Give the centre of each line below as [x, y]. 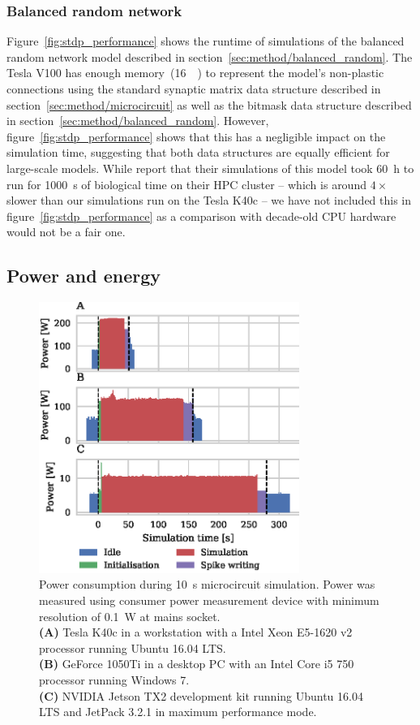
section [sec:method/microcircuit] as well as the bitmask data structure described [209, 104]
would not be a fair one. [66, 232]
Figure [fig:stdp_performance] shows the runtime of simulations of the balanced [206, 41]
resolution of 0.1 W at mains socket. [130, 616]
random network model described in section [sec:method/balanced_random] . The [210, 56]
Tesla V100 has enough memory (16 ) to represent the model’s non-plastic [195, 73]
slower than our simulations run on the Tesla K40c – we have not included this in [209, 200]
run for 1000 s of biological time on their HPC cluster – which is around [186, 184]
